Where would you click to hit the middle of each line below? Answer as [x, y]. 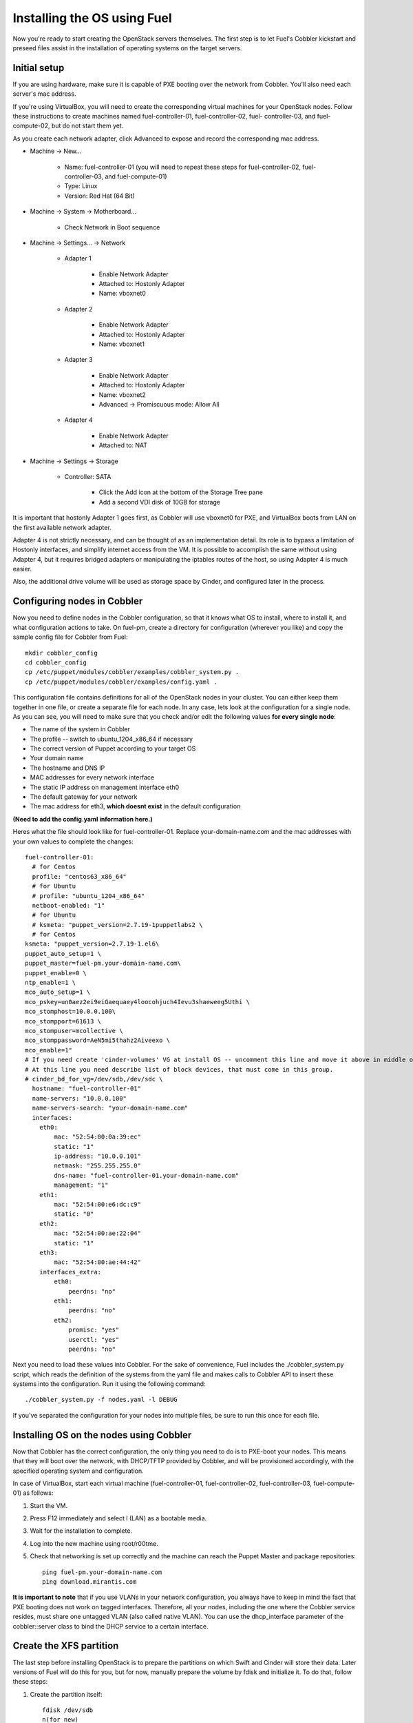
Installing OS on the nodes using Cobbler [102, 1435]
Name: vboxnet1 [121, 344]
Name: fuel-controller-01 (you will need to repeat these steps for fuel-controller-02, [183, 167]
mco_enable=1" [49, 1050]
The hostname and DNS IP [67, 768]
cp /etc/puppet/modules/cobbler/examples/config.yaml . [121, 682]
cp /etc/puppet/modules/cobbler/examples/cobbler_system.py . [132, 672]
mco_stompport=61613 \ [63, 1021]
